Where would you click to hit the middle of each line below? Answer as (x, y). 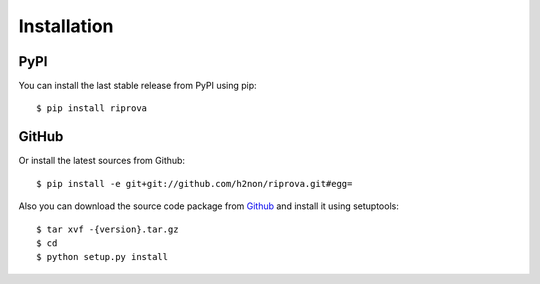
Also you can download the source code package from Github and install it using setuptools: (208, 206)
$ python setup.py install (102, 257)
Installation (66, 26)
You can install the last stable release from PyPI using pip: (137, 86)
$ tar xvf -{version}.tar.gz (107, 229)
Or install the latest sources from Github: (101, 161)
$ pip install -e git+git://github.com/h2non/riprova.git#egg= (194, 183)
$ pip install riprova (92, 108)
